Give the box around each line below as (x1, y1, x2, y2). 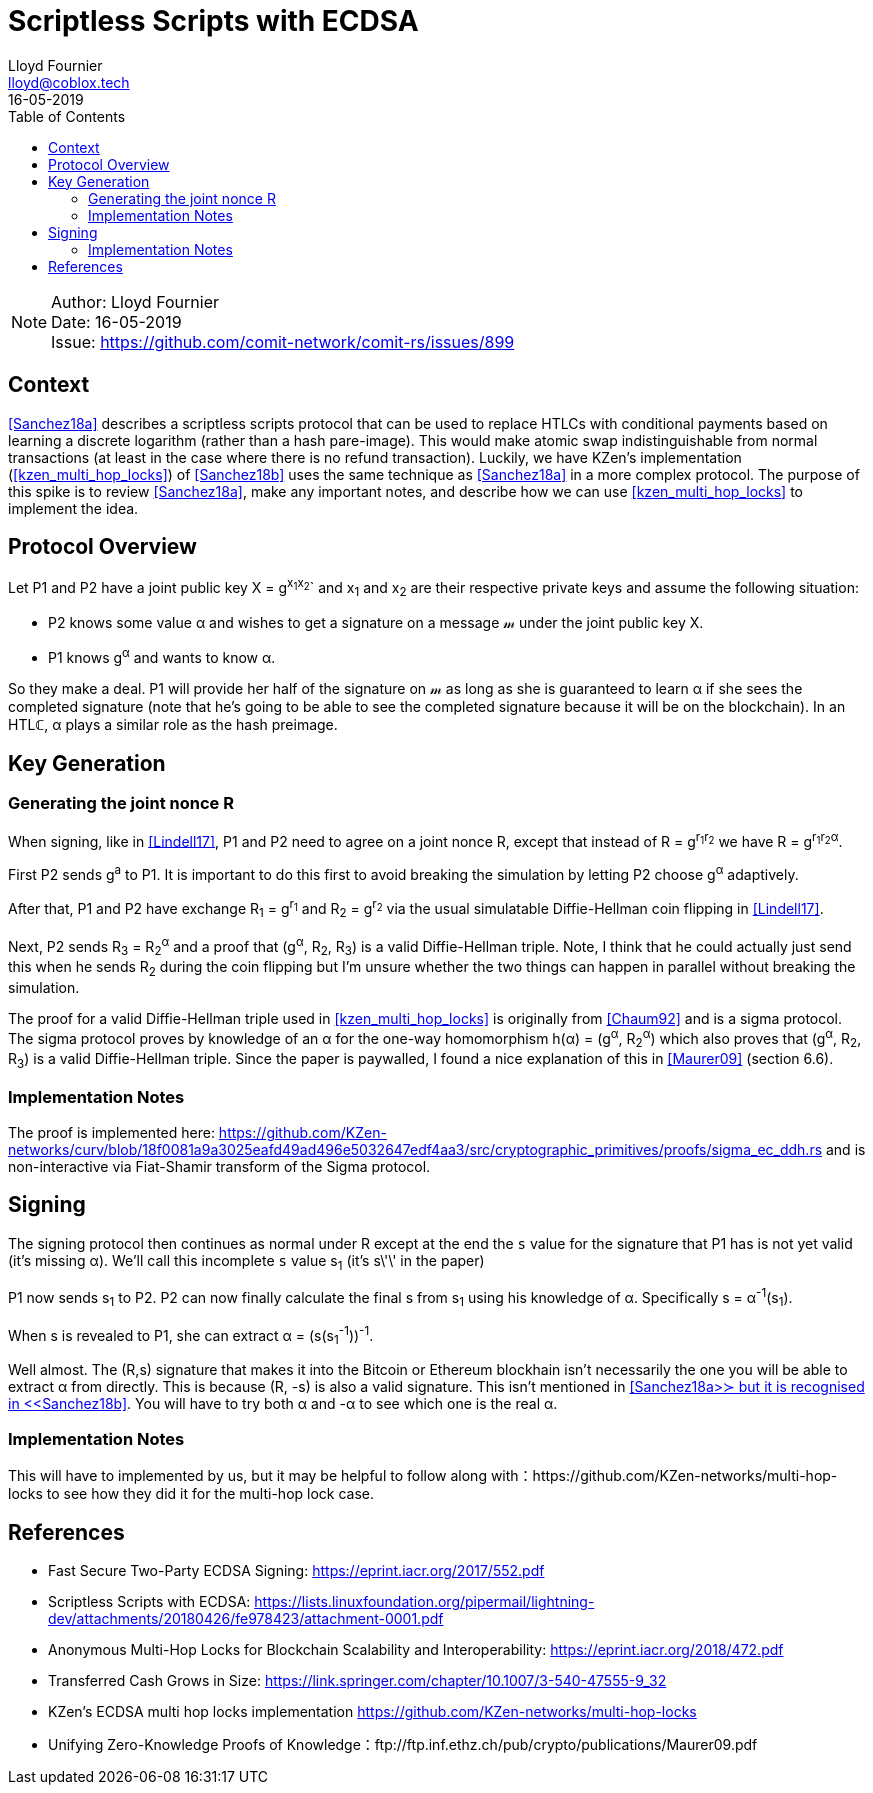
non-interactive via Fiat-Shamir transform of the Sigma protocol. (8, 1157, 431, 1175)
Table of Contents (8, 107, 126, 125)
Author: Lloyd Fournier (51, 291, 219, 312)
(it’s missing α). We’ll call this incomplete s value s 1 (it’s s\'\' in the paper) (8, 1251, 485, 1273)
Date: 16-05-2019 (51, 311, 182, 332)
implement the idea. (8, 499, 139, 517)
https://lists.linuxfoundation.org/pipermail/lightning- (254, 1592, 595, 1610)
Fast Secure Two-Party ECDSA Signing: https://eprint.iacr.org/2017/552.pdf (48, 1561, 545, 1579)
